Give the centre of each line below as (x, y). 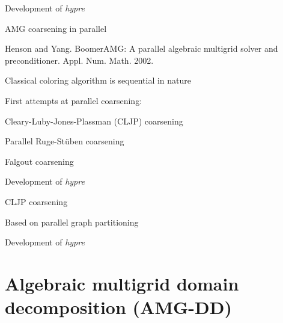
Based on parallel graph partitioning (72, 222)
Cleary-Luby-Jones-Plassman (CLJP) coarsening (94, 121)
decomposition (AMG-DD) (118, 307)
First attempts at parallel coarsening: (74, 100)
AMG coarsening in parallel (56, 28)
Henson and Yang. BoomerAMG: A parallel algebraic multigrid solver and (141, 48)
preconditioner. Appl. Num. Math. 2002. (79, 60)
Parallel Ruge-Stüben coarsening (65, 141)
